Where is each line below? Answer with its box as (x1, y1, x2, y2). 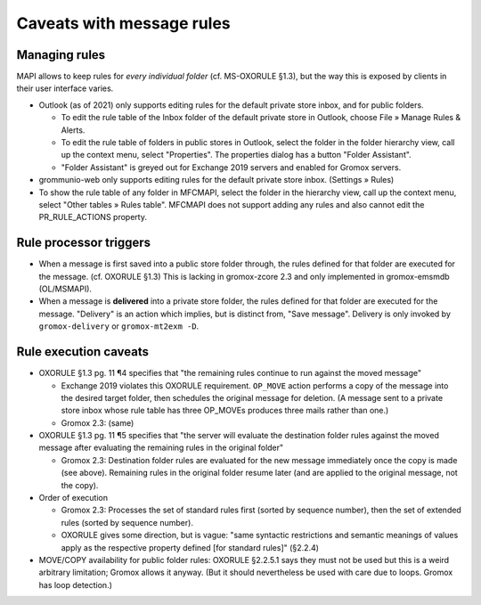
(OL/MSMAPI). (38, 283, 93, 294)
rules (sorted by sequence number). (61, 517, 193, 527)
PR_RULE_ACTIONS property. (38, 212, 147, 223)
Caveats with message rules (16, 13, 231, 33)
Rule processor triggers (16, 235, 151, 250)
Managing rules (16, 47, 106, 62)
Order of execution (38, 493, 109, 503)
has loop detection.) (38, 579, 113, 590)
